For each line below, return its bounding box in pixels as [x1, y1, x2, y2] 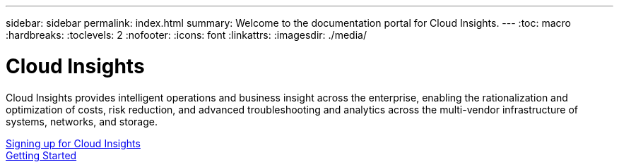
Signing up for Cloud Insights [6, 137, 141, 149]
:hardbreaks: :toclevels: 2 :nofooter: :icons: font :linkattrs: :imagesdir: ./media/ [6, 29, 367, 41]
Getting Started [6, 149, 77, 161]
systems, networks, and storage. [6, 115, 158, 128]
